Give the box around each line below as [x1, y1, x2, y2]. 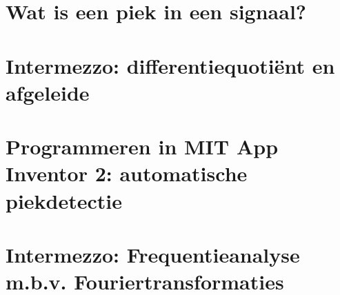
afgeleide [6, 78, 90, 106]
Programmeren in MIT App [6, 132, 279, 161]
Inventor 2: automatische [6, 159, 248, 187]
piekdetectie [6, 186, 123, 214]
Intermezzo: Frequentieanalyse [6, 240, 300, 268]
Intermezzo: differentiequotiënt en [6, 51, 335, 79]
